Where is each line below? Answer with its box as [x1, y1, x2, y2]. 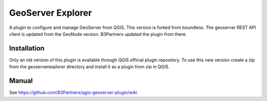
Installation [9, 44, 44, 52]
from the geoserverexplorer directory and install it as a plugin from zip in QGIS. [9, 64, 170, 70]
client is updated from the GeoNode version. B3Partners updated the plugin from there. [9, 31, 187, 37]
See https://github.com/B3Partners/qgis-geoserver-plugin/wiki [9, 90, 137, 96]
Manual [9, 76, 33, 85]
